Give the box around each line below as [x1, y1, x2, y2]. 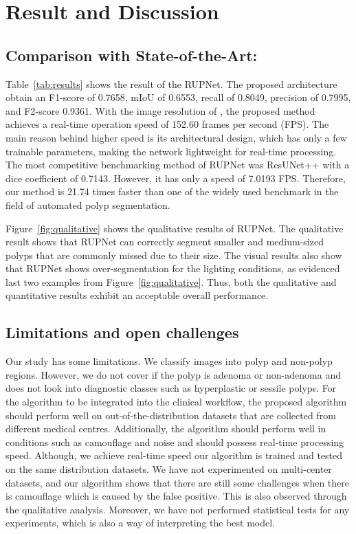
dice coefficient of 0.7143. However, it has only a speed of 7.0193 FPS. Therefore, [5, 170, 346, 185]
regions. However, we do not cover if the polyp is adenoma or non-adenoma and [5, 367, 341, 381]
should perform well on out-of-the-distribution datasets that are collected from [5, 408, 336, 422]
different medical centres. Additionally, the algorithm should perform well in [5, 421, 326, 436]
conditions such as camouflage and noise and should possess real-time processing [5, 434, 344, 449]
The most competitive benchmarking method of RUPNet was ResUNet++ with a [5, 157, 350, 172]
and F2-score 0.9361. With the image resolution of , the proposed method [5, 103, 315, 118]
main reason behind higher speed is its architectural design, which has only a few [5, 130, 347, 144]
